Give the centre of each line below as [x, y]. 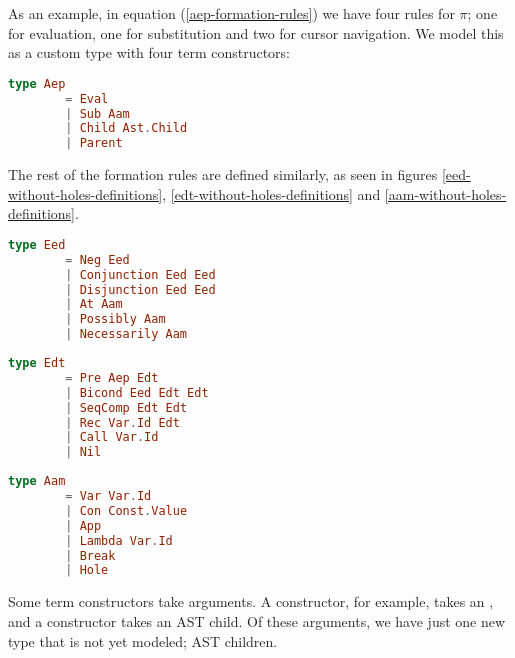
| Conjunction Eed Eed [140, 274]
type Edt [37, 363]
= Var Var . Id [108, 496]
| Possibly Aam [115, 319]
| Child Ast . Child [126, 128]
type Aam [37, 481]
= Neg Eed [97, 259]
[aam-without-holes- [445, 193]
